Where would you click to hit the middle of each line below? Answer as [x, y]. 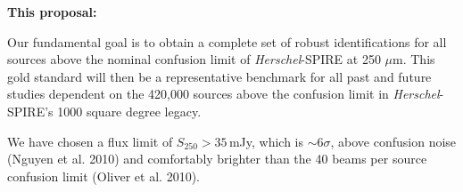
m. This [414, 59]
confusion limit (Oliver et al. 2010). [103, 176]
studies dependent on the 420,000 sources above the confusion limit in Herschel [223, 94]
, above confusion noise [393, 141]
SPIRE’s [30, 111]
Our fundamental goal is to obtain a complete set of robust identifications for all [227, 41]
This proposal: [52, 12]
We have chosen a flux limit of [90, 141]
